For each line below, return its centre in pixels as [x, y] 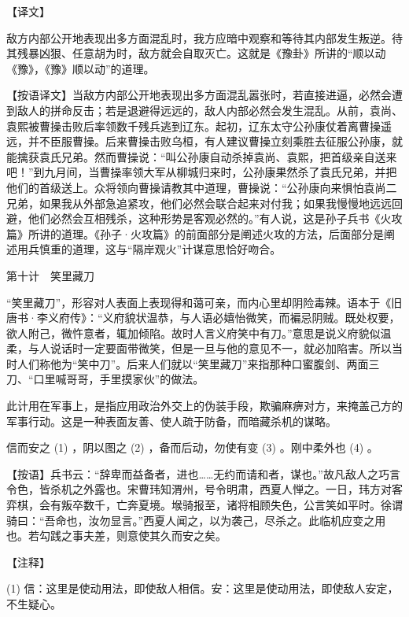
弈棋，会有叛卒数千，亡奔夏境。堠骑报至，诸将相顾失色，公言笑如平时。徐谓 [204, 505]
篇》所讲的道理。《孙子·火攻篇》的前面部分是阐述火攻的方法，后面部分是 [195, 233]
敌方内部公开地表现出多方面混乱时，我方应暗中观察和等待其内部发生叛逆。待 [204, 37]
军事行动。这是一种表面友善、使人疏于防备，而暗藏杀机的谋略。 [171, 421]
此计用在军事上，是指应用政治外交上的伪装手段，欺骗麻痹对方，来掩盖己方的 [204, 406]
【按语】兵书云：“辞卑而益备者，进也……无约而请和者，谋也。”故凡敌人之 [192, 473]
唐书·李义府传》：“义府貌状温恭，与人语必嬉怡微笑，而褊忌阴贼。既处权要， [203, 318]
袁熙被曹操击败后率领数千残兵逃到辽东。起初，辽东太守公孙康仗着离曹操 [193, 126]
